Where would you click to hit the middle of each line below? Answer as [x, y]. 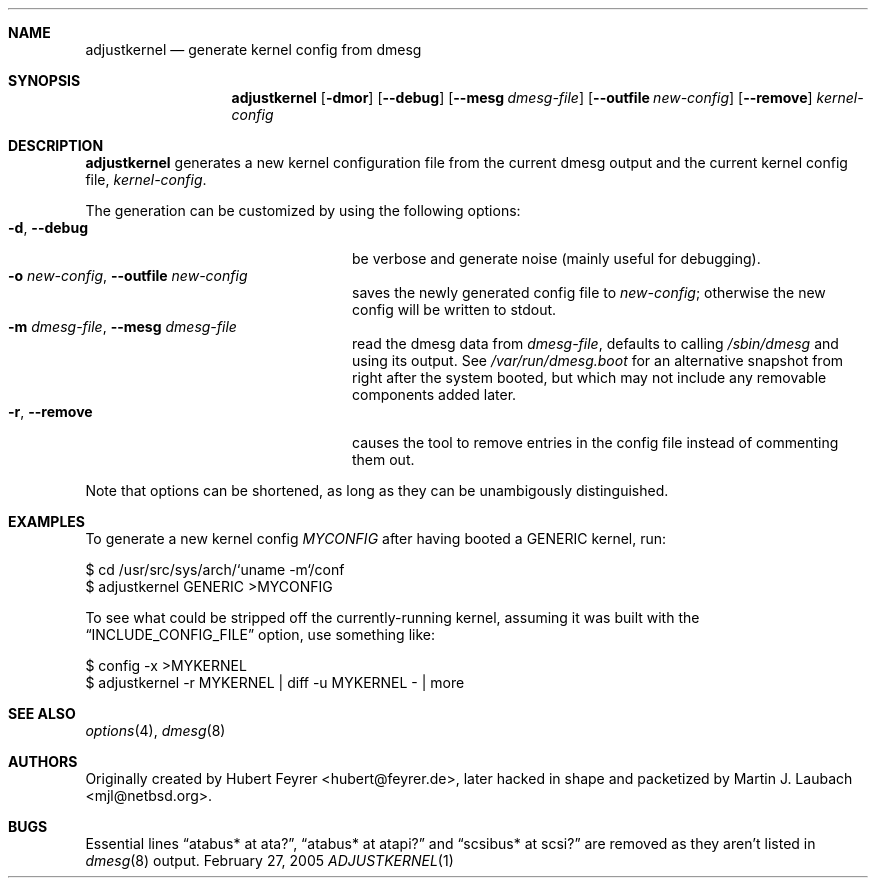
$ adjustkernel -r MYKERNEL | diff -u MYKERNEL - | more [275, 682]
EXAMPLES [46, 521]
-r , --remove [50, 411]
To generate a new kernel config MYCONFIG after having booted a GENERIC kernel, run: [376, 538]
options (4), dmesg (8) [155, 730]
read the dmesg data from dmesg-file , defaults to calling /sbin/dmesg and [595, 343]
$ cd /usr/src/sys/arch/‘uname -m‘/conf [215, 569]
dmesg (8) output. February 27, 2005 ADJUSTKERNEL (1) [269, 860]
